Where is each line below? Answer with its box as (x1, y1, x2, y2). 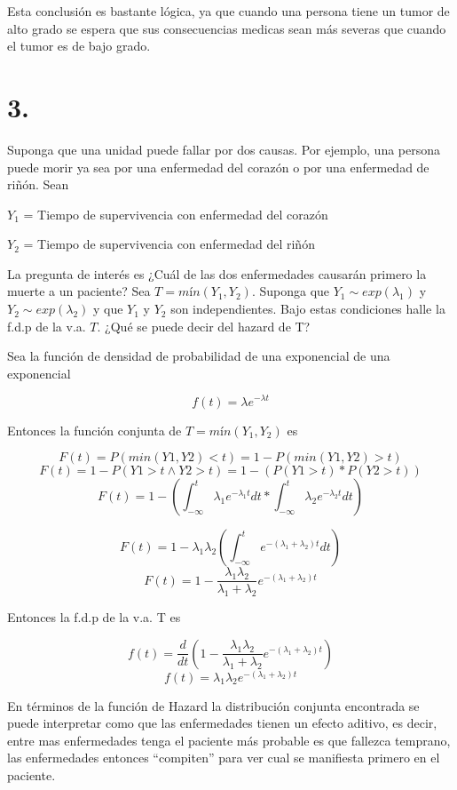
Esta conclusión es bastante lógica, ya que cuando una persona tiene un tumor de (7, 2, 450, 20)
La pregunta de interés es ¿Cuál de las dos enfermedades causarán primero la (7, 264, 427, 283)
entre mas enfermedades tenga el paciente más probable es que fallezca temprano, (7, 730, 451, 749)
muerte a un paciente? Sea (7, 282, 151, 300)
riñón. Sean (7, 175, 69, 194)
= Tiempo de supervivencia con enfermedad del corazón (23, 204, 328, 223)
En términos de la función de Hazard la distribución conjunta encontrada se (7, 696, 420, 714)
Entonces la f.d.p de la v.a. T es (7, 607, 181, 626)
